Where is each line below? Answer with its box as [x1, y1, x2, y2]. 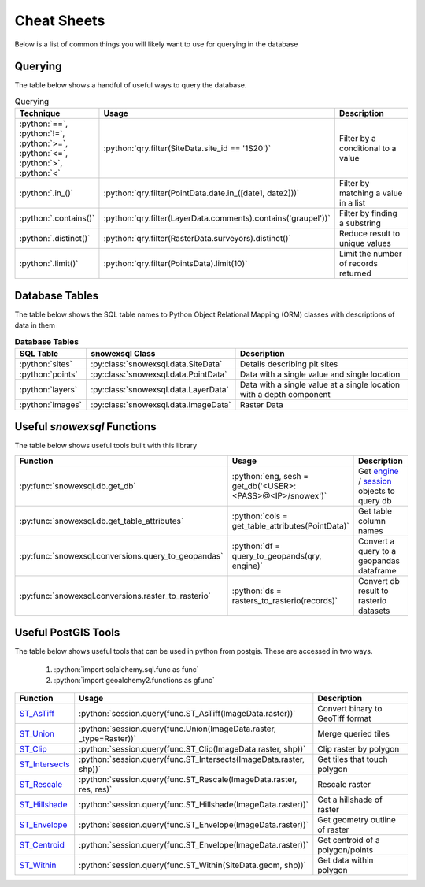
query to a [358, 545, 397, 556]
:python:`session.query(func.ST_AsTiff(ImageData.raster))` [79, 708, 296, 719]
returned [338, 268, 371, 279]
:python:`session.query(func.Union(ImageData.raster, [79, 723, 277, 734]
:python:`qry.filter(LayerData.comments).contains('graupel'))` [103, 213, 331, 224]
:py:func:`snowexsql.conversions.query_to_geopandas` [19, 550, 224, 561]
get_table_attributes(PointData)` [231, 520, 349, 531]
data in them [14, 321, 55, 330]
